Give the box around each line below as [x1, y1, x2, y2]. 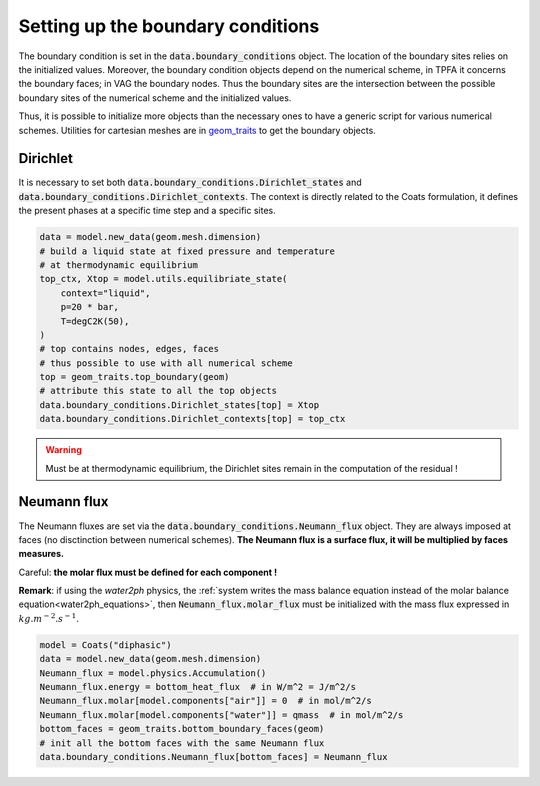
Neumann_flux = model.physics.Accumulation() [39, 667, 267, 679]
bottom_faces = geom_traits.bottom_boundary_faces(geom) [39, 723, 325, 735]
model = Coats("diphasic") [39, 639, 172, 650]
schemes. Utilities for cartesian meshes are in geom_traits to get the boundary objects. [18, 124, 377, 136]
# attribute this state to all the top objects [39, 385, 277, 397]
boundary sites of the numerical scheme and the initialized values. [18, 91, 292, 104]
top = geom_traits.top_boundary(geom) [39, 371, 230, 383]
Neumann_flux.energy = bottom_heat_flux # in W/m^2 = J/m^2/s [39, 681, 357, 693]
